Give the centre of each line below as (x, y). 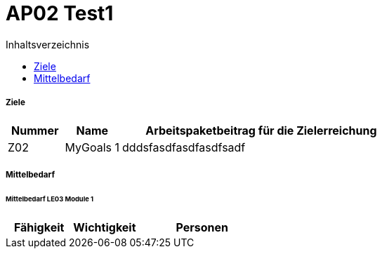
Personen (202, 227)
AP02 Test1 (60, 13)
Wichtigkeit (105, 227)
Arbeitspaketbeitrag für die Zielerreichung (261, 130)
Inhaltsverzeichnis (48, 44)
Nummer (35, 130)
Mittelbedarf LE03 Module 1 (50, 199)
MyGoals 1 (92, 147)
